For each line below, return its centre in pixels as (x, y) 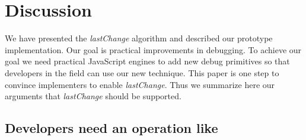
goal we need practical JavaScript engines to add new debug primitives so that (147, 61)
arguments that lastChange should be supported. (93, 96)
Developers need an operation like (111, 128)
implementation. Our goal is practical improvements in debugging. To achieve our (153, 49)
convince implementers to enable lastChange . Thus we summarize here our (140, 84)
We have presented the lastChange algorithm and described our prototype (139, 38)
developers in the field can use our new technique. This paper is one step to (142, 72)
